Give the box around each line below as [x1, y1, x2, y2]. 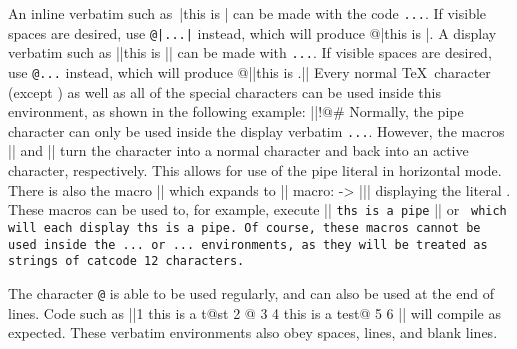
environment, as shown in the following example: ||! [8, 101, 323, 122]
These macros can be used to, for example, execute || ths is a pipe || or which [8, 199, 507, 220]
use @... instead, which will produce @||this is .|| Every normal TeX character [8, 61, 491, 82]
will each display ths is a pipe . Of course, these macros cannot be [8, 220, 481, 235]
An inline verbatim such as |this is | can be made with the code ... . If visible [8, 3, 487, 23]
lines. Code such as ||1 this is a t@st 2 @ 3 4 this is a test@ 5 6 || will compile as [8, 302, 502, 323]
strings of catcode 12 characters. [8, 254, 245, 269]
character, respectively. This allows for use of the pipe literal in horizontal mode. [8, 160, 502, 181]
